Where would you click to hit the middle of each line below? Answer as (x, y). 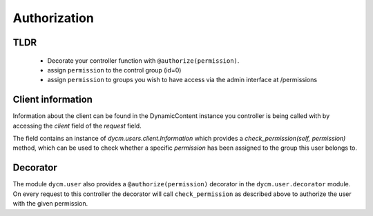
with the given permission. (50, 204)
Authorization (54, 18)
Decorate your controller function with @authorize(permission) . (143, 60)
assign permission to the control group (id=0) (114, 70)
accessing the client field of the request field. (77, 126)
